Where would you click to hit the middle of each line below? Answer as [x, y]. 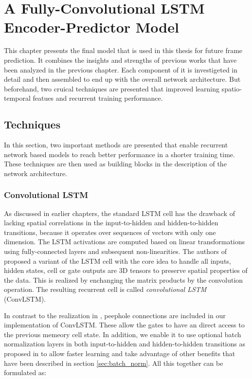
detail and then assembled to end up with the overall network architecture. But [122, 79]
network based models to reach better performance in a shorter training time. [119, 154]
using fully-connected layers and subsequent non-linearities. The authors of [115, 251]
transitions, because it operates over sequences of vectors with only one [110, 232]
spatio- [232, 88]
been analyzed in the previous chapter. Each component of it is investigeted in [121, 69]
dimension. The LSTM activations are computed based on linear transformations [125, 242]
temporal [17, 98]
